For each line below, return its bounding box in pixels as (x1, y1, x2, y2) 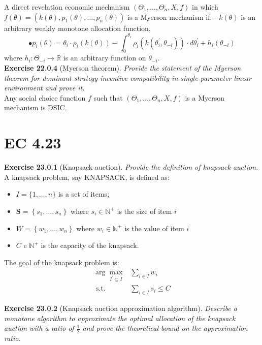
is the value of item (124, 223, 184, 233)
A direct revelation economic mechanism (4, 2, 130, 12)
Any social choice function (4, 92, 86, 103)
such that (93, 92, 123, 103)
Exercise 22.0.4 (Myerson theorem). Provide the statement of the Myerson (4, 62, 241, 73)
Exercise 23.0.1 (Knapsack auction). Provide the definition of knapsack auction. (4, 162, 258, 172)
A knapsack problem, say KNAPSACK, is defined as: (4, 171, 170, 182)
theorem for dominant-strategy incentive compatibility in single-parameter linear (4, 72, 252, 83)
